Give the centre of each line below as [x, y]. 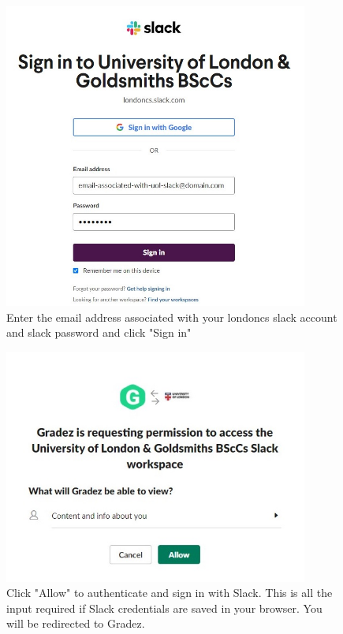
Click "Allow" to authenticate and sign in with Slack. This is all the [170, 593]
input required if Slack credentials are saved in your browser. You [164, 608]
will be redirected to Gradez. [76, 623]
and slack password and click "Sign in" [99, 332]
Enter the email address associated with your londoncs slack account [172, 317]
